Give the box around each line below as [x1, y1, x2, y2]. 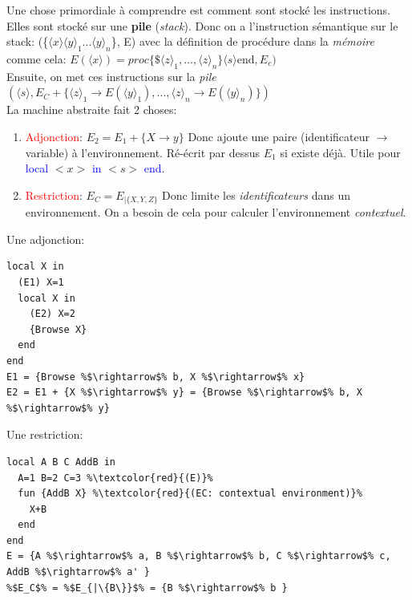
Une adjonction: [6, 230, 85, 247]
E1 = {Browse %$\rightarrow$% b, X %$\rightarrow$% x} [6, 371, 305, 383]
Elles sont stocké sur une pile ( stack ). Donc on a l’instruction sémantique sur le [6, 17, 398, 34]
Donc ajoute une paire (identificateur [188, 128, 370, 144]
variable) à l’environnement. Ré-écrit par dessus [25, 144, 261, 160]
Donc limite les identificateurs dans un [162, 186, 350, 203]
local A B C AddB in [6, 456, 116, 468]
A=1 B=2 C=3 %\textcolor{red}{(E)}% [18, 472, 213, 484]
